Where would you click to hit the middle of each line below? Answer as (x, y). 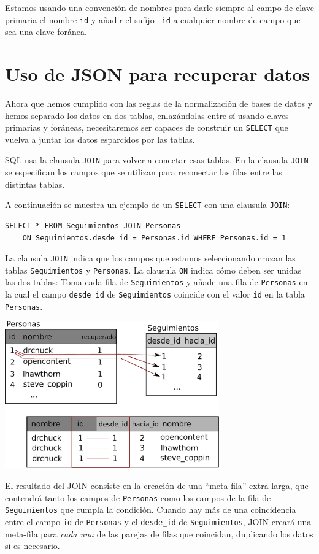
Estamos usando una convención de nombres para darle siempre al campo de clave (159, 7)
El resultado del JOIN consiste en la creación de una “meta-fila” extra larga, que (157, 485)
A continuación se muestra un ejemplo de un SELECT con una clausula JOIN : (148, 205)
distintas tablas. (35, 184)
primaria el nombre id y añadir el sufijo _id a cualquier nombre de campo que (153, 19)
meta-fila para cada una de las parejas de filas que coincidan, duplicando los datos (159, 533)
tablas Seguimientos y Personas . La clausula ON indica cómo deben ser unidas (153, 270)
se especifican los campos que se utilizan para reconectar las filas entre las (144, 172)
